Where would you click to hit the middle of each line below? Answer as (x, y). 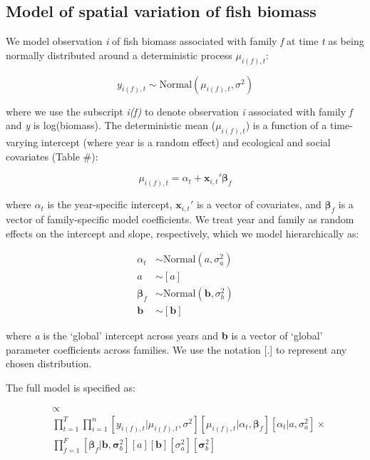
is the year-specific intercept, (110, 204)
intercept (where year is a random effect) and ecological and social (186, 142)
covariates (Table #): (52, 156)
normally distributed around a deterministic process (119, 55)
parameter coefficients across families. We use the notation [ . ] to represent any (176, 349)
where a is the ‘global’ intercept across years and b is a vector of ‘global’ (164, 336)
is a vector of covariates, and (259, 204)
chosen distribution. (49, 363)
